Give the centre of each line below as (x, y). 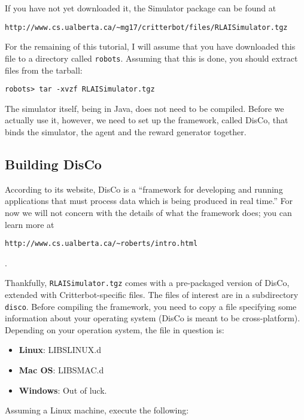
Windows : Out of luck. (63, 390)
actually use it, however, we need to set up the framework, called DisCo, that (147, 120)
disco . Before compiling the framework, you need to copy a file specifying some (151, 306)
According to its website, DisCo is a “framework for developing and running (144, 189)
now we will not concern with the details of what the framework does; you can (148, 212)
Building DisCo (53, 164)
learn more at (30, 224)
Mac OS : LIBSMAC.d (61, 370)
